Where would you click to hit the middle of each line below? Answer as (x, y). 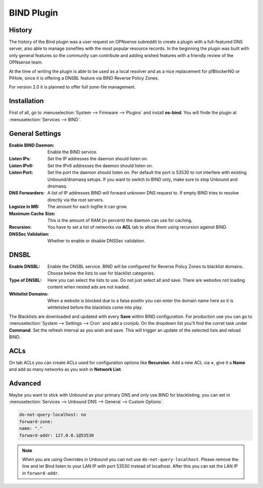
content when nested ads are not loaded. (89, 287)
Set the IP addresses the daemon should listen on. (98, 159)
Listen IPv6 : (21, 166)
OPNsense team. (26, 62)
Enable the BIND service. (72, 152)
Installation (26, 101)
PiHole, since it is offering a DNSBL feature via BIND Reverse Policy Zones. (84, 78)
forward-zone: (36, 422)
